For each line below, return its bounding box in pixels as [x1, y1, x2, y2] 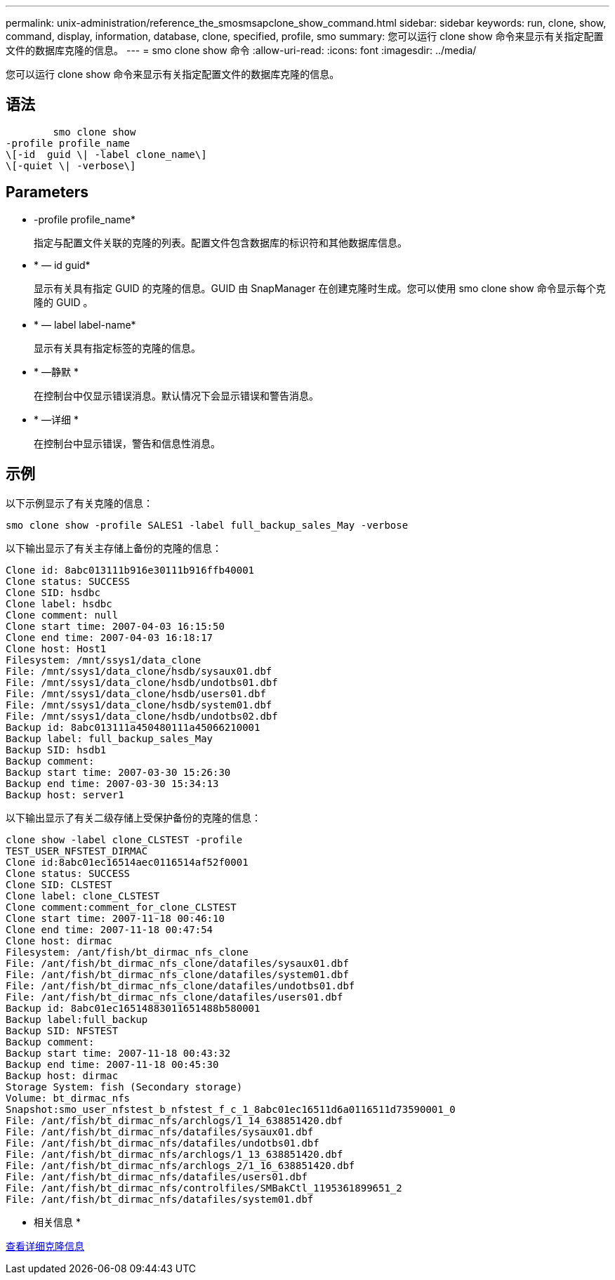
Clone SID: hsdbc [6, 586, 100, 598]
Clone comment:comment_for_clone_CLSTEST [6, 901, 237, 913]
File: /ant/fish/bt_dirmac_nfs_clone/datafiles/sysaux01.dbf [6, 957, 349, 969]
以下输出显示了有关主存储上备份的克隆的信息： [6, 541, 222, 554]
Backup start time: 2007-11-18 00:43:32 [6, 1047, 231, 1059]
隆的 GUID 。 [34, 296, 93, 308]
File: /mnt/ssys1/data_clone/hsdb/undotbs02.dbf [6, 710, 278, 722]
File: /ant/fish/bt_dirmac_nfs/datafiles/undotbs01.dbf [6, 1137, 319, 1149]
